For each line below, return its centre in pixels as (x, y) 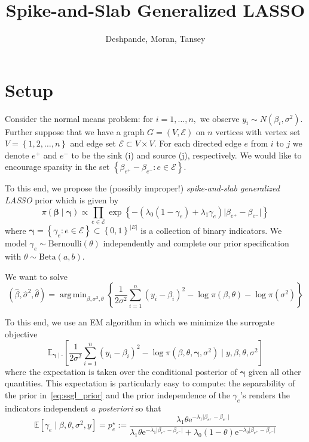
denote (17, 155)
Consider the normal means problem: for (79, 118)
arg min (73, 295)
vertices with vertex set (258, 131)
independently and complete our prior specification (196, 243)
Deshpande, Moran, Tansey (155, 39)
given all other (275, 371)
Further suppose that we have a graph (75, 131)
